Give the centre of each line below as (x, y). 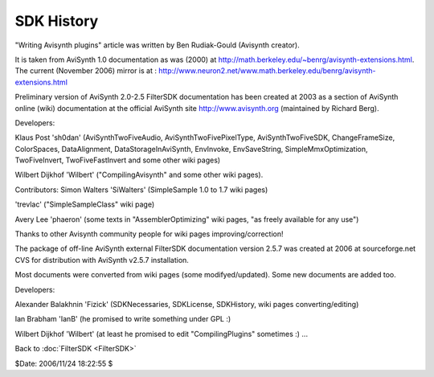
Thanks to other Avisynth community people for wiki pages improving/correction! (149, 234)
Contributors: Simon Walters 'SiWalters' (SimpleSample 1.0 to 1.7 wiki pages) (141, 190)
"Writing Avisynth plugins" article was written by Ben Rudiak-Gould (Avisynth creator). (158, 45)
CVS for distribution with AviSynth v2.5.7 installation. (102, 260)
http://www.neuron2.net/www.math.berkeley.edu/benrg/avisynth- (267, 71)
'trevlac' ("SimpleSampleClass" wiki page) (85, 204)
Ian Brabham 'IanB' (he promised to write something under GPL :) (123, 319)
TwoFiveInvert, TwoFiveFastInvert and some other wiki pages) (118, 160)
